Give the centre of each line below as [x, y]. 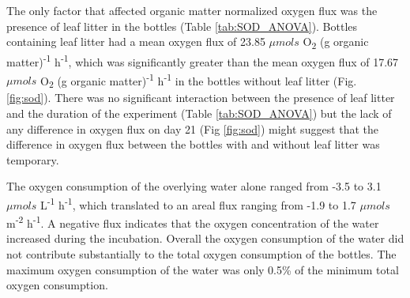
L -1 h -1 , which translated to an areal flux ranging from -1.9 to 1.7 [198, 203]
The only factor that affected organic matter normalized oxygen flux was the [192, 10]
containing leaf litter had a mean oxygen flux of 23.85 [136, 41]
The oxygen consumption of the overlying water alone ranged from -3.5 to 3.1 [194, 186]
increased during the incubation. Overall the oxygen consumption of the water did [205, 238]
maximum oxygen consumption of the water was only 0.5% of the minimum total [203, 269]
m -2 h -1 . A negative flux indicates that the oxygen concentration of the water [193, 222]
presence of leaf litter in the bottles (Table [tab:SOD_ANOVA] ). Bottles [182, 26]
